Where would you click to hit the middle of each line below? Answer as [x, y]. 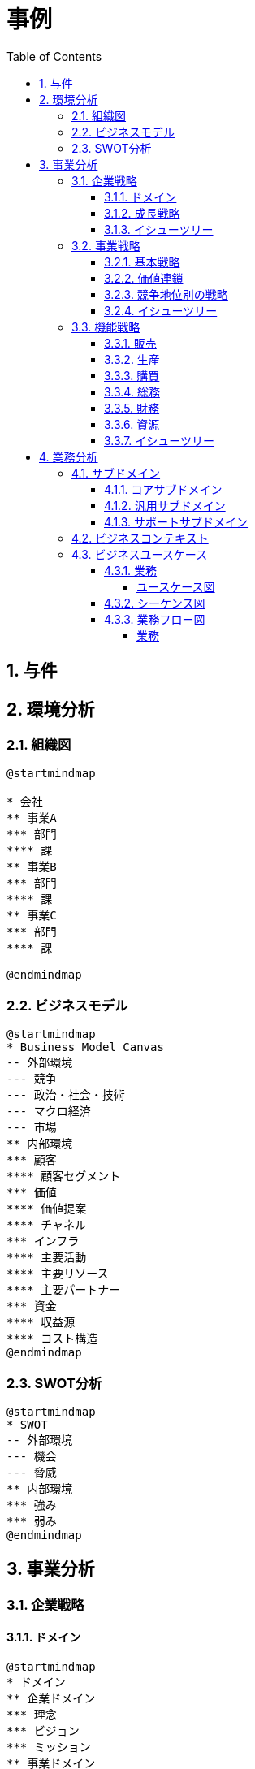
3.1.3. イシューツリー [159, 229]
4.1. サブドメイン [116, 473]
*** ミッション [49, 1747]
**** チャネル [47, 1225]
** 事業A [32, 818]
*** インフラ [43, 1241]
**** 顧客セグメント [64, 1176]
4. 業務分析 [69, 456]
